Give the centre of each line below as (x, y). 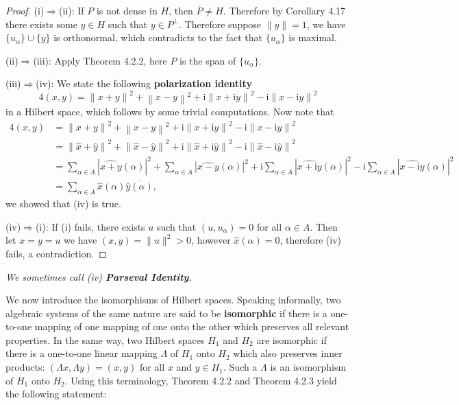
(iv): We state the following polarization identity (144, 83)
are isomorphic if (291, 339)
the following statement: (56, 394)
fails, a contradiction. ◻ (56, 253)
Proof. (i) (25, 10)
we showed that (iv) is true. (63, 204)
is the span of (208, 60)
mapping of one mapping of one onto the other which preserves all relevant (192, 326)
